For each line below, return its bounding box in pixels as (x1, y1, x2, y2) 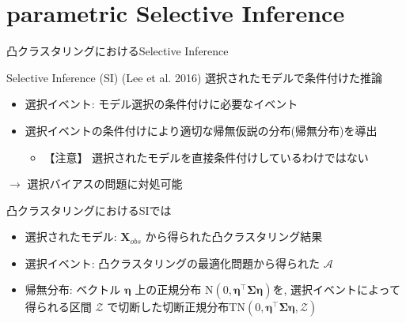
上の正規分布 (135, 281, 202, 298)
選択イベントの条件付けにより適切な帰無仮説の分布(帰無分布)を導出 (25, 122, 378, 138)
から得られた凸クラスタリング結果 (145, 228, 323, 245)
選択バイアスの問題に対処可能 (27, 175, 183, 192)
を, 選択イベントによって (272, 281, 400, 298)
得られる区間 (25, 299, 92, 315)
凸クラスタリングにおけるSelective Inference (6, 43, 229, 59)
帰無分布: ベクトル (25, 281, 121, 298)
